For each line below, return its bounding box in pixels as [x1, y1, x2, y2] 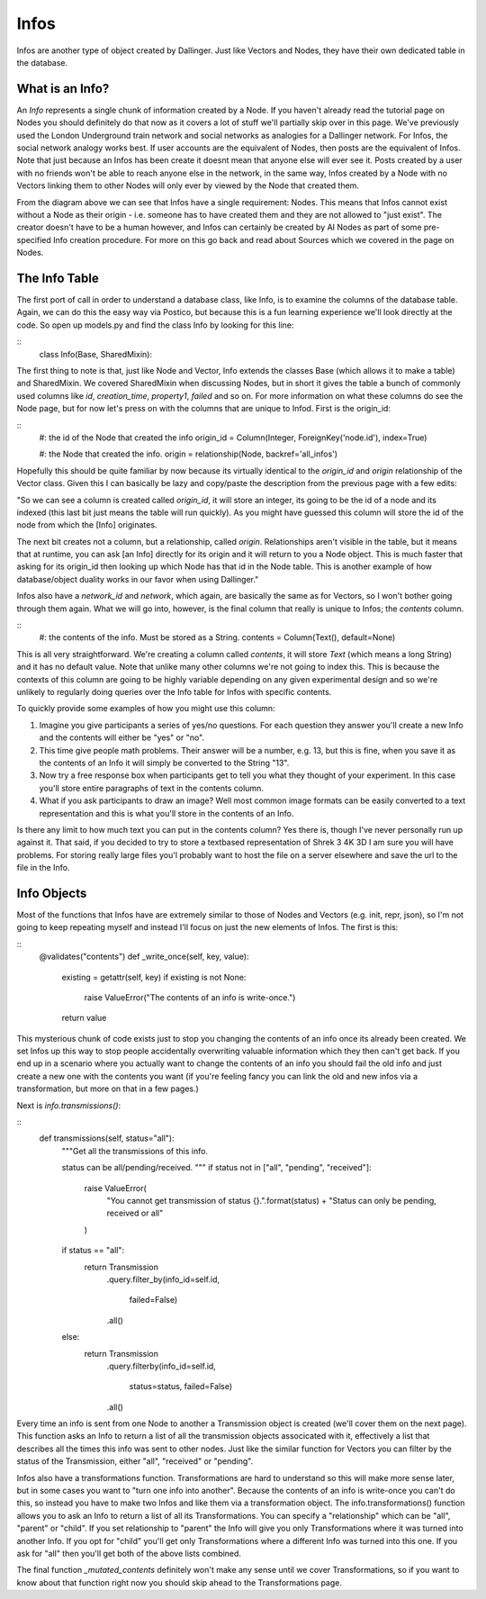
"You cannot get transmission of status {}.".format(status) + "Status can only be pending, [106, 1196, 436, 1206]
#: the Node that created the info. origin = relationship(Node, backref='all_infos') [39, 448, 337, 459]
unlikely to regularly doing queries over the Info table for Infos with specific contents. [16, 686, 332, 697]
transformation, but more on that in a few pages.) [16, 1083, 200, 1094]
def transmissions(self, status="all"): [39, 1133, 175, 1143]
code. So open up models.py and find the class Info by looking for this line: [16, 320, 294, 330]
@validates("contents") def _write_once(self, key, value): [39, 951, 249, 962]
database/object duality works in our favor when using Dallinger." [16, 574, 259, 584]
